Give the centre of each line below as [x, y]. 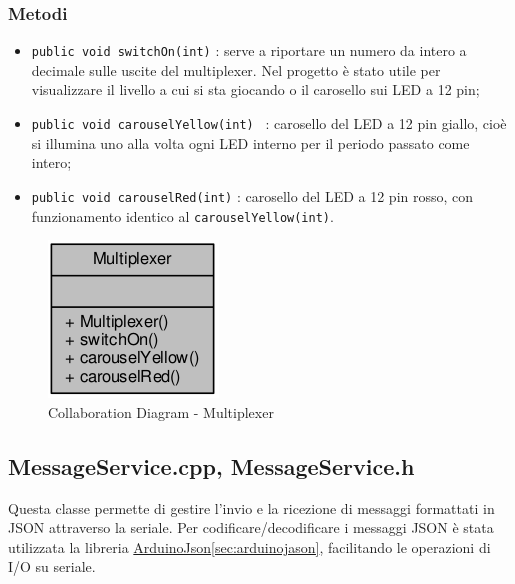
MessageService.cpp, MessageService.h [211, 465]
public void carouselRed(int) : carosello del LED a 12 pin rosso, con [252, 195]
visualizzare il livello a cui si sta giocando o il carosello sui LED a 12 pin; [255, 89]
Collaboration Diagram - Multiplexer [161, 411]
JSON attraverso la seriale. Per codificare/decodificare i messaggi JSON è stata [251, 527]
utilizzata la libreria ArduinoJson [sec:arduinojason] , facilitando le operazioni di [249, 546]
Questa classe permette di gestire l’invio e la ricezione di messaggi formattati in [251, 507]
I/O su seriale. [52, 566]
